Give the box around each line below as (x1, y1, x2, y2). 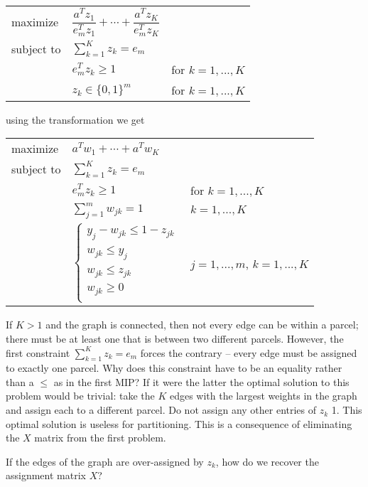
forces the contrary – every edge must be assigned (140, 345, 357, 360)
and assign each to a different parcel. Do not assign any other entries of (6, 402, 317, 417)
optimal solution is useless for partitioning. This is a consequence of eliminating (6, 416, 352, 431)
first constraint (6, 345, 70, 360)
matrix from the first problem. (34, 430, 166, 445)
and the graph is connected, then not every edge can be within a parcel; (45, 317, 359, 332)
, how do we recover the (215, 454, 319, 469)
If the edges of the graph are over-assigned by (6, 454, 204, 469)
